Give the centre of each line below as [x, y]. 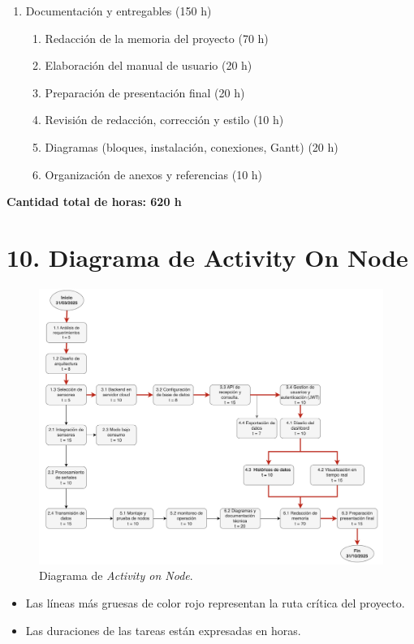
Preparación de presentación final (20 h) [145, 92]
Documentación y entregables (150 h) [119, 11]
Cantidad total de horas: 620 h [94, 202]
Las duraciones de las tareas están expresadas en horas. [163, 630]
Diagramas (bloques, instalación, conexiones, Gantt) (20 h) [192, 146]
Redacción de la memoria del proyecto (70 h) [157, 38]
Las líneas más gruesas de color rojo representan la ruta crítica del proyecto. [215, 603]
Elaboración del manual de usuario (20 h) [149, 65]
